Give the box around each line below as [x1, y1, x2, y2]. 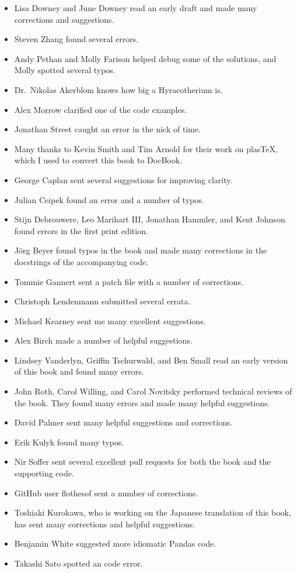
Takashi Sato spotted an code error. [14, 557, 143, 569]
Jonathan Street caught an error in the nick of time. [14, 123, 201, 135]
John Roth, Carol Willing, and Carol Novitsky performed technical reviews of [14, 385, 292, 397]
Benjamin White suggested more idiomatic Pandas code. [14, 537, 216, 550]
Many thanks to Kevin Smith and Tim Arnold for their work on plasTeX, [14, 142, 278, 155]
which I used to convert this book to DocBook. [14, 154, 182, 166]
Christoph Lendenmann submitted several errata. [14, 295, 191, 307]
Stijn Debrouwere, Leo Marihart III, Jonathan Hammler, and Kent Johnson [14, 213, 285, 225]
